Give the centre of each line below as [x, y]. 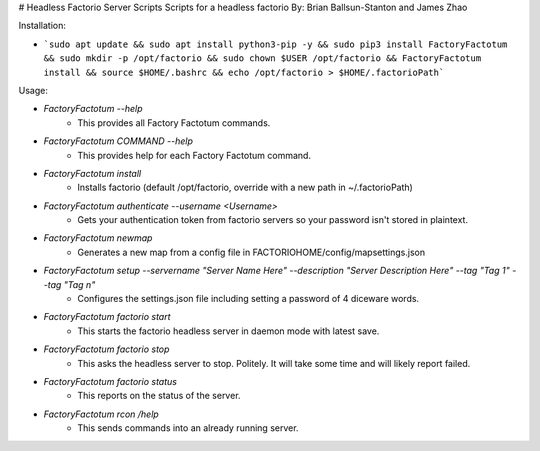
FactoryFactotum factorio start [107, 317]
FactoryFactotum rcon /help [101, 414]
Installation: [42, 26]
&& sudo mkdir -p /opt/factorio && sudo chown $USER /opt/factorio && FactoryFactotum [262, 58]
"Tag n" [79, 284]
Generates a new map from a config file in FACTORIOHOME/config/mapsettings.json [251, 252]
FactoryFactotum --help [93, 109]
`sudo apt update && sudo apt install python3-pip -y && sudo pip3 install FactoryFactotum [275, 44]
